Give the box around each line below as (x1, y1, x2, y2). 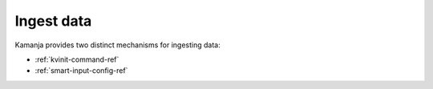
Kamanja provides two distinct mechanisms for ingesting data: (14, 40, 221, 50)
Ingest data (14, 12, 92, 30)
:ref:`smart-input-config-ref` (34, 66, 128, 75)
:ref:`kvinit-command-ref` (34, 55, 119, 64)
